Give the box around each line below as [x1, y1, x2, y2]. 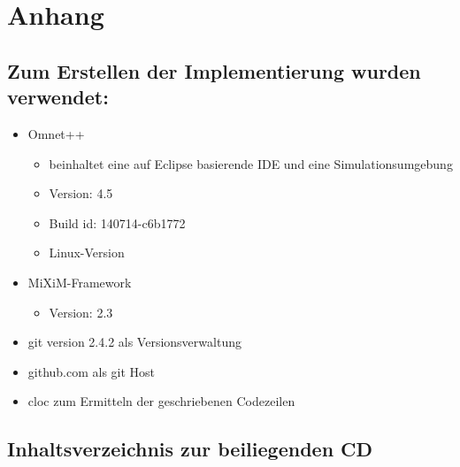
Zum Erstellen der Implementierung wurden [7, 57, 421, 84]
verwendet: [7, 83, 109, 111]
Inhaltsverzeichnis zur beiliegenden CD [7, 435, 373, 463]
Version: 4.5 [49, 184, 113, 203]
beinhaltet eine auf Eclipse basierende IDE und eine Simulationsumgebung [49, 154, 453, 172]
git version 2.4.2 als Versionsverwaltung [27, 333, 241, 351]
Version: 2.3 [49, 302, 113, 321]
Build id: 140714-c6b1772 [49, 213, 186, 232]
